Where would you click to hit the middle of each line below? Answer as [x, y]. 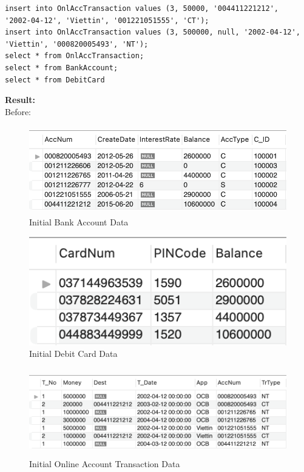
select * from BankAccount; [62, 68]
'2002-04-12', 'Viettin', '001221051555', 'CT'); [107, 20]
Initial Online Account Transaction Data [105, 464]
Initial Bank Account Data [79, 221]
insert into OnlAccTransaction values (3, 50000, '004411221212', [142, 8]
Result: [20, 100]
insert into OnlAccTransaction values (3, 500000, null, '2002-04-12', [153, 32]
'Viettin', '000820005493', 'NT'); [77, 44]
